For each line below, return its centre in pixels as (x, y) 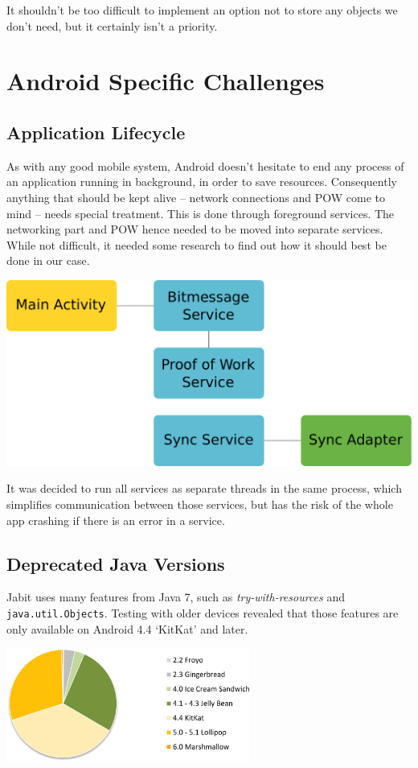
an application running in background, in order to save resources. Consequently (202, 182)
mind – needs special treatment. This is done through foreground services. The (201, 213)
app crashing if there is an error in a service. (116, 520)
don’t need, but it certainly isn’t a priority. (112, 25)
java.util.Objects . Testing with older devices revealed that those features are (203, 612)
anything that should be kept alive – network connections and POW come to (196, 197)
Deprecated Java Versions (116, 563)
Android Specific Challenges (166, 81)
